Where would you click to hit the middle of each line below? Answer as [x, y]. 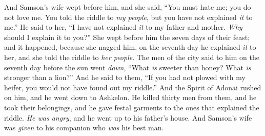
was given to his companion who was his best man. [84, 128]
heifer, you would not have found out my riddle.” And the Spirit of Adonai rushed [133, 87]
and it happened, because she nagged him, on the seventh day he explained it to [130, 47]
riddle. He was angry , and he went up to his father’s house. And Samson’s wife [128, 117]
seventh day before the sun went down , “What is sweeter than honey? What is [128, 67]
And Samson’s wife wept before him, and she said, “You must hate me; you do [128, 7]
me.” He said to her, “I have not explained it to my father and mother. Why [123, 27]
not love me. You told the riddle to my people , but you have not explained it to [128, 17]
